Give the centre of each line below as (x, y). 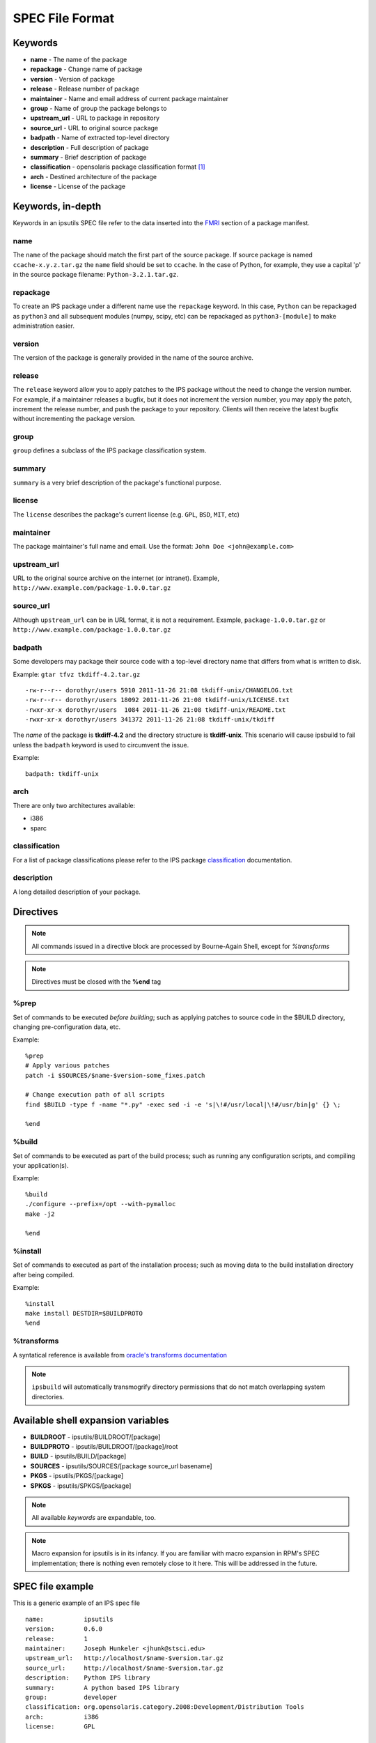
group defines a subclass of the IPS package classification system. (110, 450)
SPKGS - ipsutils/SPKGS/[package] (81, 1486)
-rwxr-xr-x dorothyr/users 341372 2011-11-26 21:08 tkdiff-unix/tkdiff (150, 720)
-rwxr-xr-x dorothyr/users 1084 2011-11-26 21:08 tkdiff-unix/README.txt (156, 710)
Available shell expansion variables (91, 1420)
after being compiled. (44, 1274)
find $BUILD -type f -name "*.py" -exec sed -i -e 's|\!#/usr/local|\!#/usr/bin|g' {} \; (183, 1104)
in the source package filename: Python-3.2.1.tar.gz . (96, 274)
